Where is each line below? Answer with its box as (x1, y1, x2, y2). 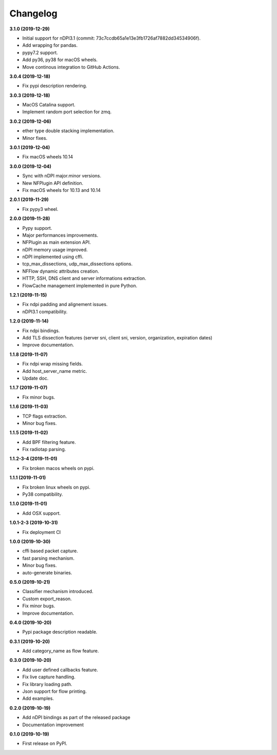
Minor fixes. (22, 135, 48, 141)
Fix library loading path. (22, 681, 73, 687)
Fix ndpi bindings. (22, 327, 60, 334)
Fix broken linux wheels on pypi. (22, 484, 91, 490)
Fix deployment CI (22, 529, 61, 535)
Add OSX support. (22, 510, 61, 516)
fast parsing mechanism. (22, 555, 75, 561)
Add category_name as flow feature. (22, 648, 100, 654)
